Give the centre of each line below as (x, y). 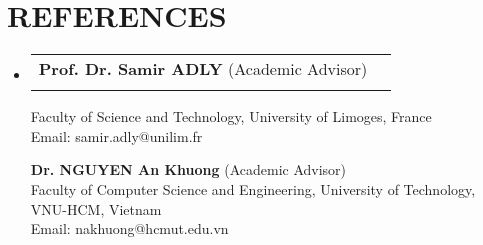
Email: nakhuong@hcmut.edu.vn (129, 228)
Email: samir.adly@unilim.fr (116, 135)
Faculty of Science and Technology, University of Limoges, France (231, 116)
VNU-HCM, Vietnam (96, 208)
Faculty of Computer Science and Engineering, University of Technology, (253, 188)
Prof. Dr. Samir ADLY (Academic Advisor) (203, 69)
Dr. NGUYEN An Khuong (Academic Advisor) (188, 169)
